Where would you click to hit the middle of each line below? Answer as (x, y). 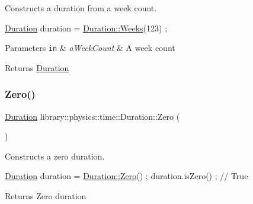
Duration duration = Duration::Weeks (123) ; (86, 28)
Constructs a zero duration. (55, 156)
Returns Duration (37, 67)
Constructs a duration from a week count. (81, 8)
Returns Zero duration (46, 196)
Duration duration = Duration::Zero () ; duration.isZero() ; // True (126, 176)
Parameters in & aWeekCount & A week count (90, 48)
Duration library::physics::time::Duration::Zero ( (92, 116)
